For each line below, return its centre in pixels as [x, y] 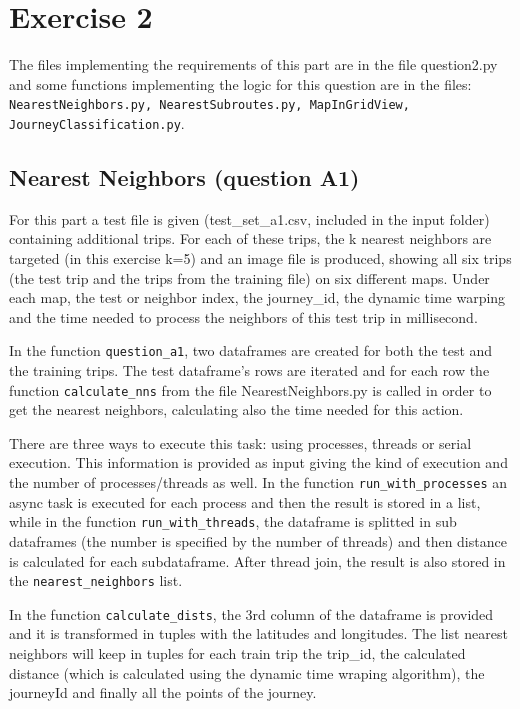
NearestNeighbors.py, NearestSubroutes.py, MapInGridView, [209, 105]
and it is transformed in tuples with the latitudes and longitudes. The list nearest [258, 633]
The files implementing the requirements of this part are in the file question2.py [253, 64]
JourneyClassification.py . [97, 122]
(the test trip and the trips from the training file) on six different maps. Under [249, 277]
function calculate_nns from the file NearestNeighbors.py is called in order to [250, 389]
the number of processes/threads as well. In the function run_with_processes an [258, 482]
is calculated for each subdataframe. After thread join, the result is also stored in [257, 560]
